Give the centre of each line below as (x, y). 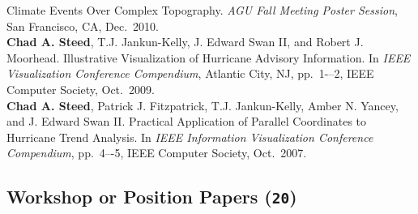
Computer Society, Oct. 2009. (81, 89)
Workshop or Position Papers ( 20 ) (152, 197)
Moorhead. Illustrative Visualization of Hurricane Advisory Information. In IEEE (209, 57)
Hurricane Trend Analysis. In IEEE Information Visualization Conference (190, 137)
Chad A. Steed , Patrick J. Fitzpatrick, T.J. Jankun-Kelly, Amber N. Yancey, (203, 105)
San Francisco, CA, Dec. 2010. (83, 26)
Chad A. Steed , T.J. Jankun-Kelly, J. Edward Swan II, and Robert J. (185, 42)
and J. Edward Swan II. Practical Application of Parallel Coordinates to (187, 121)
